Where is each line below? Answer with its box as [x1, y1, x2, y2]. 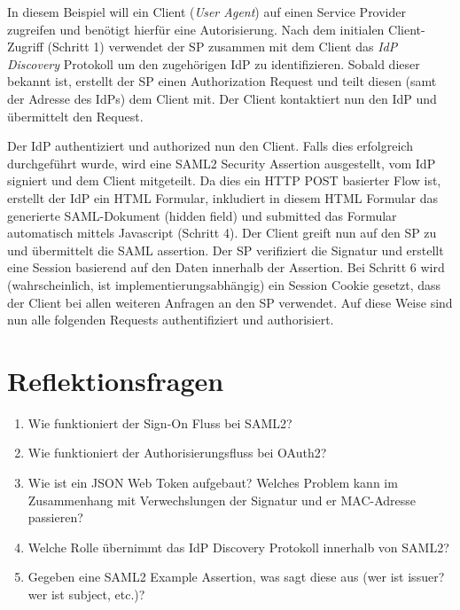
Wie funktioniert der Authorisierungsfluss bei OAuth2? [27, 443, 327, 462]
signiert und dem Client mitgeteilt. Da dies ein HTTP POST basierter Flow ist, [7, 171, 441, 190]
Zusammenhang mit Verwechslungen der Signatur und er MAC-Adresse [27, 490, 417, 509]
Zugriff [7, 37, 43, 56]
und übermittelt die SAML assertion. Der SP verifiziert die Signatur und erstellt [7, 240, 444, 259]
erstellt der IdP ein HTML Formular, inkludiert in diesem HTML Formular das [7, 188, 439, 207]
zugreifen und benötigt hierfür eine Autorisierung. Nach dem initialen [7, 20, 385, 38]
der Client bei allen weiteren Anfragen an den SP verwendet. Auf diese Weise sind [7, 293, 453, 311]
